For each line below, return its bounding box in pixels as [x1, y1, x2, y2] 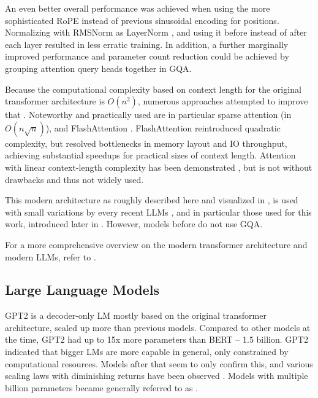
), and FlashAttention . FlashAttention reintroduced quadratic [45, 121, 281, 134]
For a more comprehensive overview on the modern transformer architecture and [5, 238, 308, 251]
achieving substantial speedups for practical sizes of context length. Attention [5, 149, 296, 162]
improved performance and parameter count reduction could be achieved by [5, 50, 289, 63]
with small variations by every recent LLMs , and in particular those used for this [5, 205, 312, 218]
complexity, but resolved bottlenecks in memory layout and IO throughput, [5, 136, 287, 149]
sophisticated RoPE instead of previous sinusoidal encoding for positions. [5, 14, 279, 26]
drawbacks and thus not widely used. [5, 173, 144, 185]
